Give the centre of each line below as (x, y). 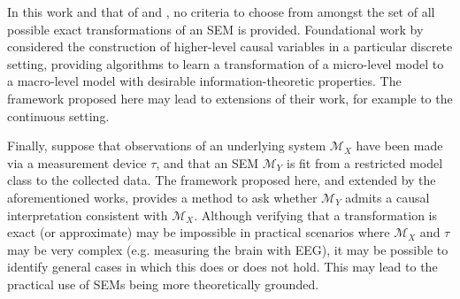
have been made (399, 146)
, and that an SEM (207, 162)
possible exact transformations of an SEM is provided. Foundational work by (215, 29)
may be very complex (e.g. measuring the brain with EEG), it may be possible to (228, 249)
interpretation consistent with (88, 215)
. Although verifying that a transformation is (316, 215)
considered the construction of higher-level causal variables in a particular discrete (230, 46)
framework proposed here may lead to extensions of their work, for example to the (230, 98)
